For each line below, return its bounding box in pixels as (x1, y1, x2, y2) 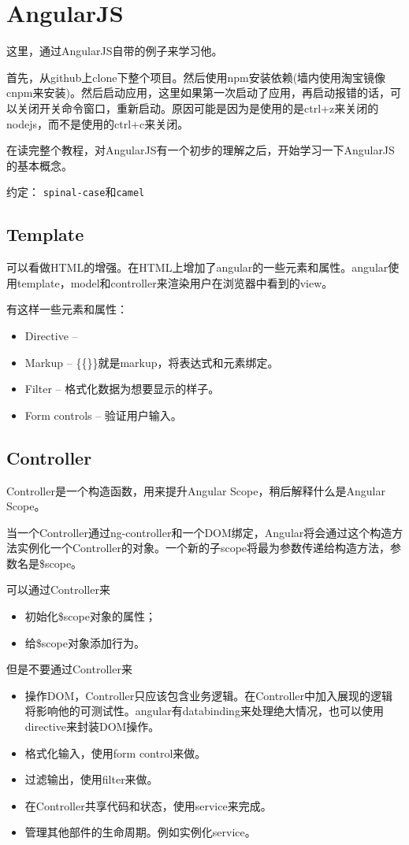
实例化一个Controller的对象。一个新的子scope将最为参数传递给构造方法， (17, 539, 391, 556)
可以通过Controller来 (6, 581, 110, 598)
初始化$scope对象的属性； (24, 608, 156, 624)
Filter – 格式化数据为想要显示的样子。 (24, 380, 220, 397)
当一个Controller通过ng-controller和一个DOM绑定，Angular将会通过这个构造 (6, 524, 392, 540)
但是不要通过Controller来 (6, 661, 132, 677)
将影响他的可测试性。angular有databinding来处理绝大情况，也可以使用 (24, 702, 384, 719)
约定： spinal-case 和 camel (6, 183, 145, 200)
